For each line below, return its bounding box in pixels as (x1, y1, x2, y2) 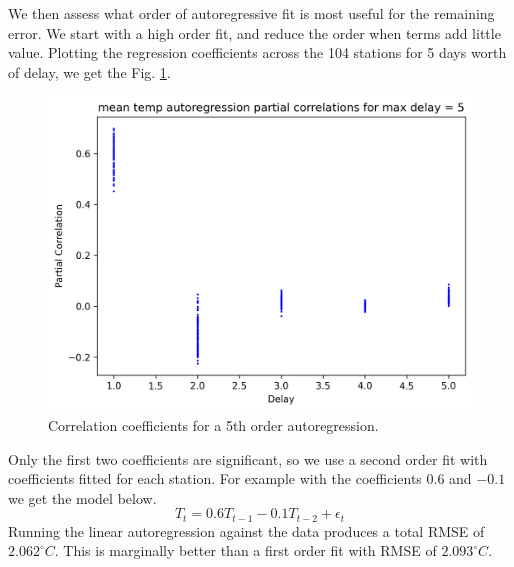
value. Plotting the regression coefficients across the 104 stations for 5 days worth (8, 42, 507, 63)
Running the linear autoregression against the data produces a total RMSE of (8, 520, 485, 541)
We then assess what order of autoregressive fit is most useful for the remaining (8, 3, 495, 23)
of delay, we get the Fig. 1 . (8, 61, 171, 82)
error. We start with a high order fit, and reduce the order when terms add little (8, 22, 501, 43)
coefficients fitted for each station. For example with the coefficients (8, 468, 422, 489)
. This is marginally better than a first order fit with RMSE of (54, 540, 437, 561)
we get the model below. (8, 487, 157, 508)
